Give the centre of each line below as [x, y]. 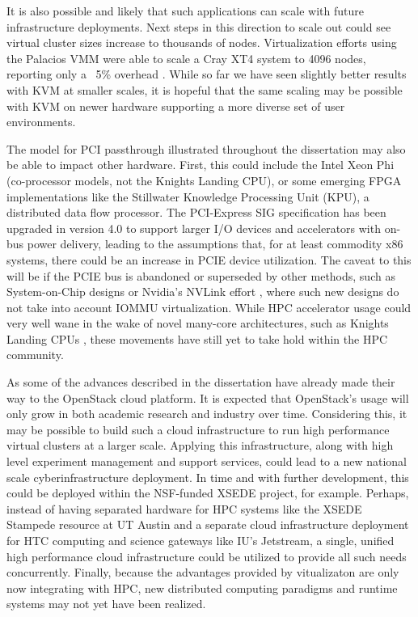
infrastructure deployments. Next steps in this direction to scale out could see [199, 26]
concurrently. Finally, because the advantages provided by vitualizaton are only [203, 572]
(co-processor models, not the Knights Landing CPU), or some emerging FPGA [204, 180]
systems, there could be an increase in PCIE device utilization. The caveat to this [209, 259]
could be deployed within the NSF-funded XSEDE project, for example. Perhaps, [208, 493]
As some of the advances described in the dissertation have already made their [201, 382]
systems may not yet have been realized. [106, 604]
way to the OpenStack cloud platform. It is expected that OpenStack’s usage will [208, 397]
